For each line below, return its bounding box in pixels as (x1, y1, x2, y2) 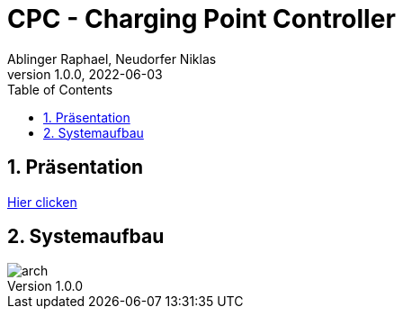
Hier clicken (7, 194, 77, 210)
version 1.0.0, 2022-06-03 (7, 66, 163, 82)
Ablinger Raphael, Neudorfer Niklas (7, 50, 217, 67)
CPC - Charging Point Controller (7, 4, 396, 34)
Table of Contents (7, 81, 113, 97)
